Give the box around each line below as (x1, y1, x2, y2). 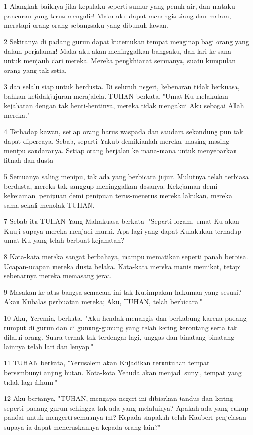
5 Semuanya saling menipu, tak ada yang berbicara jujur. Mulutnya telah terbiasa (4, 171, 249, 181)
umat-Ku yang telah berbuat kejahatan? (4, 235, 125, 245)
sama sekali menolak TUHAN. (4, 199, 95, 210)
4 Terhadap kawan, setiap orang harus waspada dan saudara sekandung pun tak (4, 126, 243, 136)
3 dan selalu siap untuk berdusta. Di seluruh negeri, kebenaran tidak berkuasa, (4, 81, 240, 91)
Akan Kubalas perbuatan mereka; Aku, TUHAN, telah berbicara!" (4, 296, 203, 307)
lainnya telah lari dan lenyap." (4, 341, 94, 351)
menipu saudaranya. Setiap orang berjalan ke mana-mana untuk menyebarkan (4, 145, 237, 155)
